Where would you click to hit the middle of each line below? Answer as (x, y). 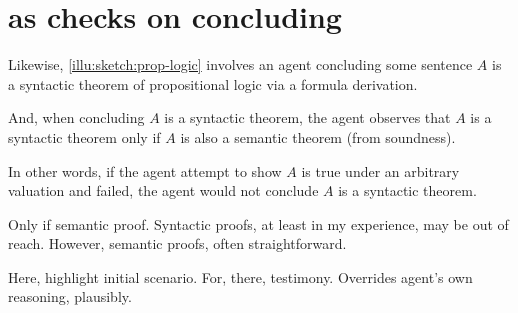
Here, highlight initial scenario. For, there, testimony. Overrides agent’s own (240, 276)
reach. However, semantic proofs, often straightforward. (177, 243)
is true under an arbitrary (380, 170)
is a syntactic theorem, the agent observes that (307, 117)
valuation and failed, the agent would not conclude (163, 190)
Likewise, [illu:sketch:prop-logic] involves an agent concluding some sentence (240, 64)
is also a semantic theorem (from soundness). (318, 136)
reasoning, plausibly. (70, 296)
